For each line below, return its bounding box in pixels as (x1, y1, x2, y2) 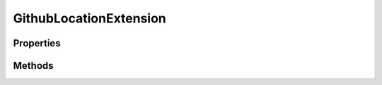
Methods (13, 60, 54, 72)
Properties (13, 37, 61, 49)
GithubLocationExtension (13, 11, 166, 26)
